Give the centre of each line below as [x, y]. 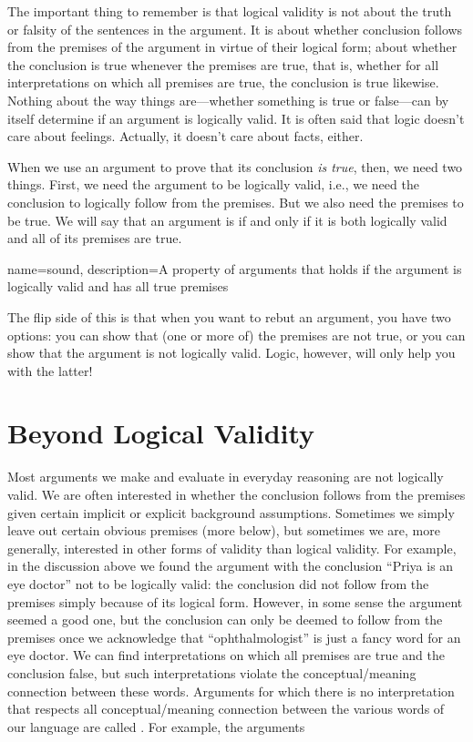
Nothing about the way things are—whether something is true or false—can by [228, 100]
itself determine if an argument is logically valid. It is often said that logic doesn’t [236, 118]
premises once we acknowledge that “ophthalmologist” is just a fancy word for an [234, 637]
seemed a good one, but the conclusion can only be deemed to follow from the [225, 620]
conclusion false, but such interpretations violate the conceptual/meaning [212, 672]
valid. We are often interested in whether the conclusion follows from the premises [236, 494]
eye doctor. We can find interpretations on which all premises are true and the [226, 655]
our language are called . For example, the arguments [156, 726]
